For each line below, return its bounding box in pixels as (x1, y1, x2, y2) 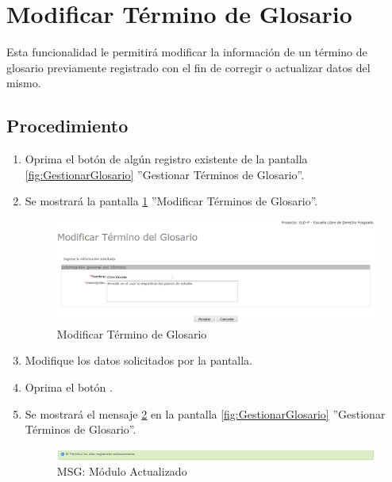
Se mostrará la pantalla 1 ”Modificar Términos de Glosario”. (25, 193, 318, 209)
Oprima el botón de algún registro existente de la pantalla (25, 151, 308, 167)
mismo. (6, 75, 41, 91)
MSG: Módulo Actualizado (56, 463, 187, 480)
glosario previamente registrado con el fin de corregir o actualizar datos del (6, 59, 371, 75)
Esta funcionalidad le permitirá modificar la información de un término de (6, 44, 367, 60)
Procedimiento (6, 113, 129, 138)
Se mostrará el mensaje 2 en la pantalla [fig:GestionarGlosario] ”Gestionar (25, 405, 386, 422)
